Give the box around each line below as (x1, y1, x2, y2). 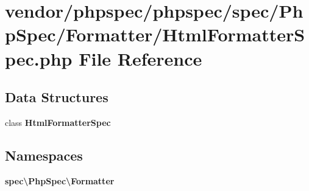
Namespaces (5, 145, 83, 164)
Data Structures (5, 88, 108, 106)
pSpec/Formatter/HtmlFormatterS (5, 22, 305, 47)
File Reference (79, 46, 202, 71)
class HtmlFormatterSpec (5, 116, 111, 128)
